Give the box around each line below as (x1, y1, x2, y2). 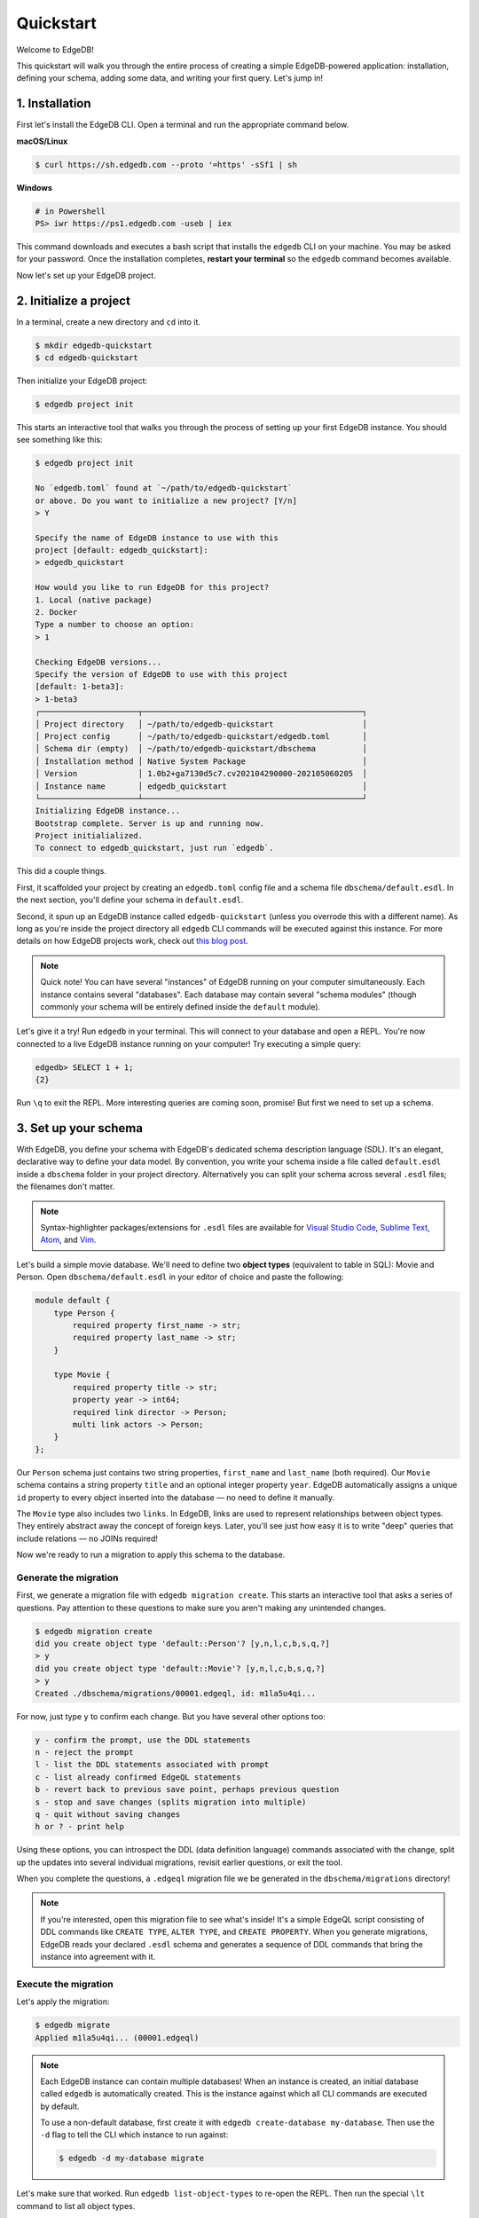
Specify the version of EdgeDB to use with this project (35, 669, 288, 679)
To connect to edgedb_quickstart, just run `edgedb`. (35, 843, 274, 853)
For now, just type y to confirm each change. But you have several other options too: (16, 1711, 326, 1721)
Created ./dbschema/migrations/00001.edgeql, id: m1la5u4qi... (35, 1688, 317, 1698)
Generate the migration (16, 1571, 119, 1584)
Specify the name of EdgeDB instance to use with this (35, 532, 279, 543)
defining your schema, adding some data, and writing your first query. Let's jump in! (16, 73, 324, 83)
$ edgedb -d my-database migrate (59, 2153, 204, 2164)
